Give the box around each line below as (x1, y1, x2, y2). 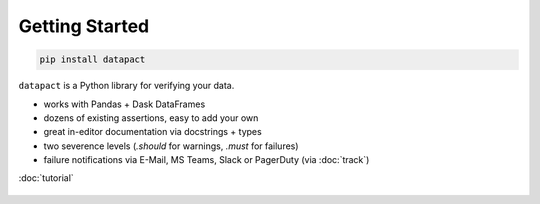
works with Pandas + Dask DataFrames (43, 98, 206, 110)
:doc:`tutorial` (18, 172, 74, 184)
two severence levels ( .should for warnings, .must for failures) (43, 140, 299, 152)
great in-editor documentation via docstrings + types (43, 126, 262, 138)
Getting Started (18, 15, 150, 37)
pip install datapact (39, 54, 146, 65)
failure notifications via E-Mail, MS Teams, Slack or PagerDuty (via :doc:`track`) (43, 154, 370, 166)
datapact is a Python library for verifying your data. (18, 80, 235, 92)
